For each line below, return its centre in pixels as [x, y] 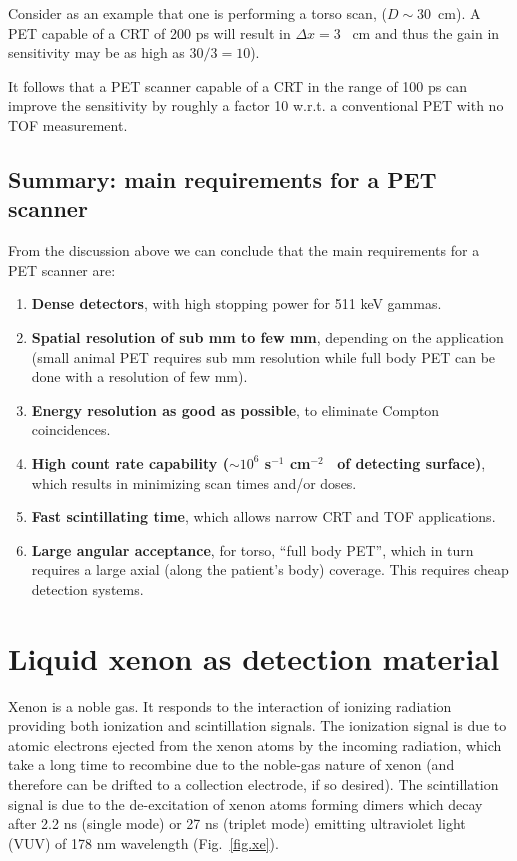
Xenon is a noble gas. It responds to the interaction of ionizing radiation [230, 705]
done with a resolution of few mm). [139, 376]
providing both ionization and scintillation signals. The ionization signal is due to [257, 725]
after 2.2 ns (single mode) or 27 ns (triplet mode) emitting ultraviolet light [237, 823]
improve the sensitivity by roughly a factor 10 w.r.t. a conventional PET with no [256, 105]
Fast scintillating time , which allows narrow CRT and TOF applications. [263, 516]
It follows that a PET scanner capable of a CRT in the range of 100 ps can [237, 85]
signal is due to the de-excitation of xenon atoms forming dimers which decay [245, 803]
